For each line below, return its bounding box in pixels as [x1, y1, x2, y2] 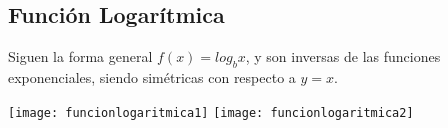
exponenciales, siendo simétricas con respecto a [8, 67, 296, 87]
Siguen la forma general [8, 46, 153, 67]
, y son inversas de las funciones [245, 46, 441, 67]
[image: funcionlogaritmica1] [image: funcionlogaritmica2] [8, 105, 414, 120]
